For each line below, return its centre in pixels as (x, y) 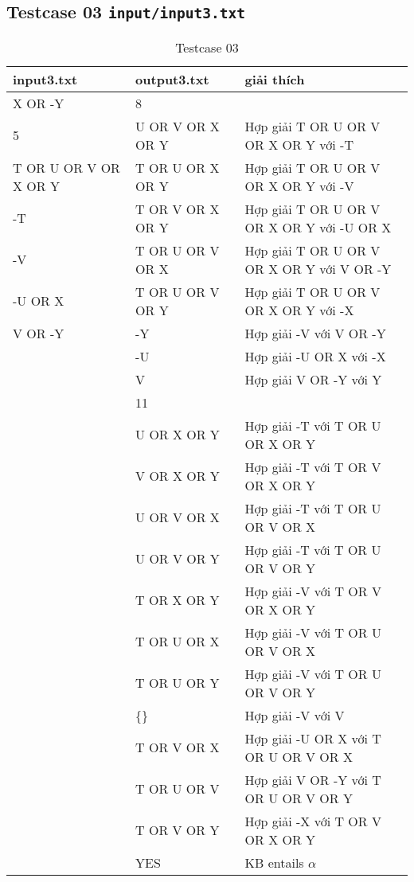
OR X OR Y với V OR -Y (318, 268)
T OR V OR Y (178, 830)
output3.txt (172, 79)
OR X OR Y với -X (299, 310)
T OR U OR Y (178, 683)
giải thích (275, 79)
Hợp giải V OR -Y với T (313, 779)
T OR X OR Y (178, 600)
